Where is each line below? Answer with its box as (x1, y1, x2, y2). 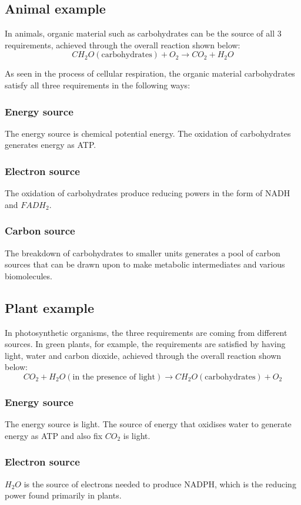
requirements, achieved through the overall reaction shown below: (5, 38, 240, 51)
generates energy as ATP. (5, 138, 96, 151)
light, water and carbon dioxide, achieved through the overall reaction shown (5, 349, 282, 361)
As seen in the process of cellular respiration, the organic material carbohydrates (5, 67, 295, 80)
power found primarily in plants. (5, 489, 122, 501)
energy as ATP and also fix (5, 429, 103, 441)
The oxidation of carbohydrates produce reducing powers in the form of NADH (5, 187, 290, 199)
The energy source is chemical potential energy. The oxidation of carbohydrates (5, 127, 291, 139)
